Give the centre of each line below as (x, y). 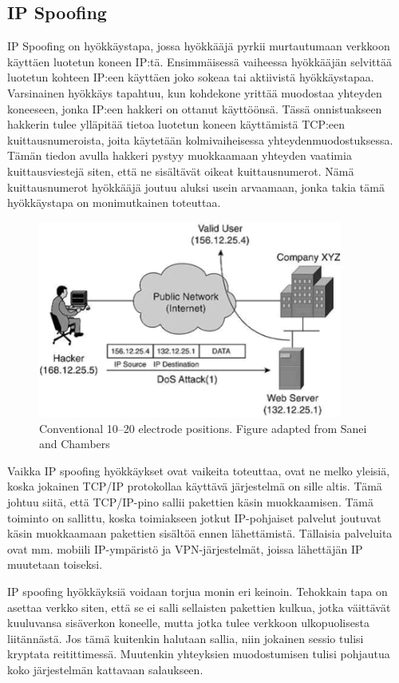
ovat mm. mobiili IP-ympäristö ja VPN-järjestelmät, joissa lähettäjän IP (185, 548)
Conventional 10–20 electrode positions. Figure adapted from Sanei (203, 428)
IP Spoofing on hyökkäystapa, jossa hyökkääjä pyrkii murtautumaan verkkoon (199, 46)
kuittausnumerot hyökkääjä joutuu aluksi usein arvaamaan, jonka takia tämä (196, 187)
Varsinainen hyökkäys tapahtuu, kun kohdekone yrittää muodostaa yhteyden (195, 92)
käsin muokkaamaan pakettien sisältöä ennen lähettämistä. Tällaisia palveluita (200, 533)
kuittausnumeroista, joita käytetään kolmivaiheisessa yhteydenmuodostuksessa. (200, 139)
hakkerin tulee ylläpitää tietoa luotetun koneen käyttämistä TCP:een (176, 124)
